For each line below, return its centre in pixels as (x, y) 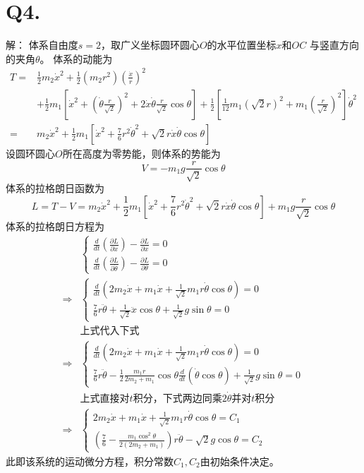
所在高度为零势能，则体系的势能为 (141, 153)
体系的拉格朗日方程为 (55, 226)
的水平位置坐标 (242, 45)
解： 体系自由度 (42, 45)
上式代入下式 (110, 331)
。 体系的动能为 (76, 58)
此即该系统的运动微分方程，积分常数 (90, 461)
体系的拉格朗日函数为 (55, 187)
